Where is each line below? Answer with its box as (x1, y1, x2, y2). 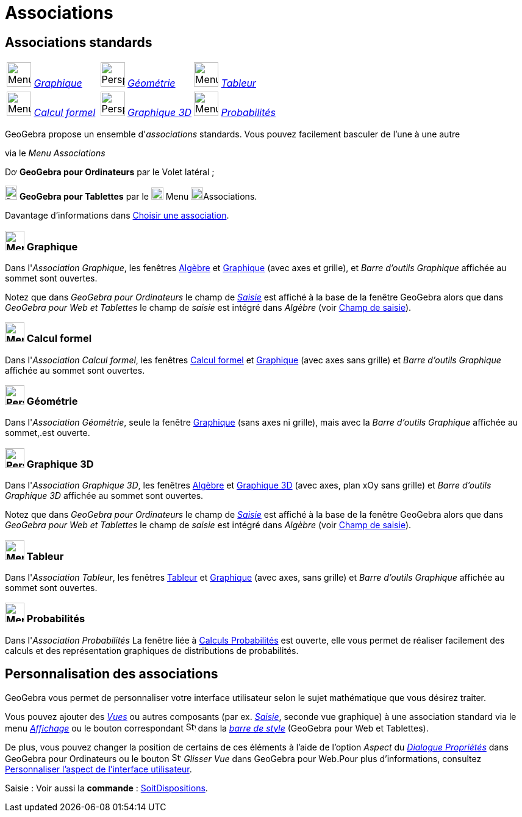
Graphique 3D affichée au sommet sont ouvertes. (5, 490, 204, 501)
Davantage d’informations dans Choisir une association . (5, 210, 229, 221)
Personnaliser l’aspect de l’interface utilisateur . (5, 763, 192, 774)
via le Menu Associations (5, 148, 105, 159)
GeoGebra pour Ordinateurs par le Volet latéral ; (19, 167, 215, 178)
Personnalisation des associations (5, 666, 218, 682)
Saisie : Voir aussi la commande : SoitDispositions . (5, 782, 208, 793)
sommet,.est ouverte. (5, 427, 90, 438)
